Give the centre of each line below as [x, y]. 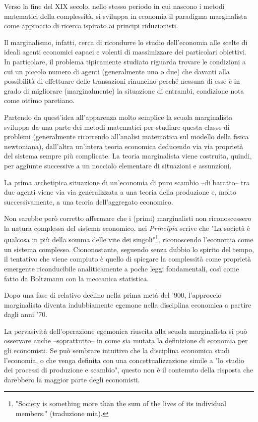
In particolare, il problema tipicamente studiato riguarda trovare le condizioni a [125, 61]
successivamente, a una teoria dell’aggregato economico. [89, 201]
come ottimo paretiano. [39, 100]
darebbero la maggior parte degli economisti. [72, 379]
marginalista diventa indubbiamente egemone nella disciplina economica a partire [128, 304]
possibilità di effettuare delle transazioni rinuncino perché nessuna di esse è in [122, 81]
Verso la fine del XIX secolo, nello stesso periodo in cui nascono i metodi [114, 6]
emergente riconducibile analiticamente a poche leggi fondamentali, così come [122, 268]
